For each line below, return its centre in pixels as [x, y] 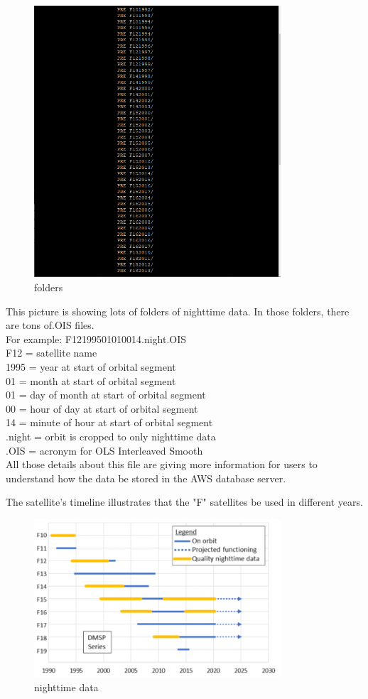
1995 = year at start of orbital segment [91, 367]
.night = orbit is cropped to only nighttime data [111, 437]
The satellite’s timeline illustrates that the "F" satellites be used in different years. [184, 502]
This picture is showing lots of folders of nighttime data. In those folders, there [178, 311]
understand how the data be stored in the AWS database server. [146, 478]
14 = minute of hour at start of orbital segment [109, 422]
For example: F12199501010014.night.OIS [96, 338]
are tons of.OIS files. [50, 325]
